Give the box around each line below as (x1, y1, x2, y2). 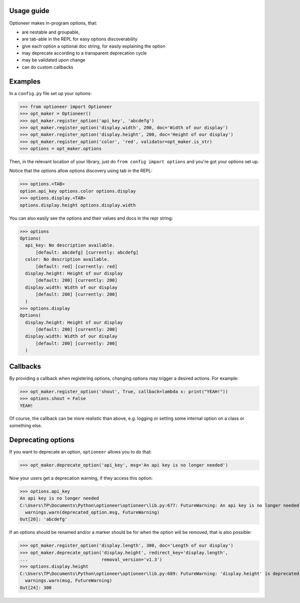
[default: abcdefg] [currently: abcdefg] (35, 249, 138, 255)
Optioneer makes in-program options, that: (9, 20, 97, 26)
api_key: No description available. (25, 243, 115, 248)
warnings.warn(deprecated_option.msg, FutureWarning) (25, 509, 160, 515)
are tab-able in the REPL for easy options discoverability (21, 36, 137, 42)
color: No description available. (25, 257, 110, 262)
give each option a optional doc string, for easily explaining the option (21, 43, 165, 49)
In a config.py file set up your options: (9, 90, 92, 96)
